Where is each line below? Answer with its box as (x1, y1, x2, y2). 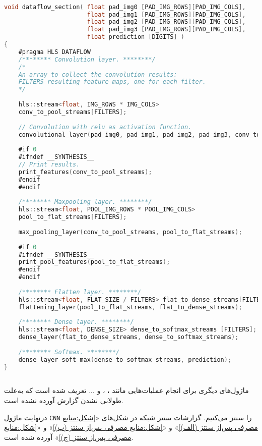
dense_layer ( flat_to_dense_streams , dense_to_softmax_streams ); (18, 333, 239, 341)
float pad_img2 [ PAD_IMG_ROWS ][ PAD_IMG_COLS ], (87, 18, 246, 26)
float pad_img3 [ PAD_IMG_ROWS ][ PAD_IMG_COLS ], (87, 26, 246, 33)
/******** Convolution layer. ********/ (18, 55, 156, 63)
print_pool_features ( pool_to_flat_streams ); (18, 258, 170, 266)
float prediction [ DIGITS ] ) (87, 33, 184, 41)
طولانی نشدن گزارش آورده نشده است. (4, 395, 123, 405)
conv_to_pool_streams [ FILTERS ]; (18, 108, 127, 116)
